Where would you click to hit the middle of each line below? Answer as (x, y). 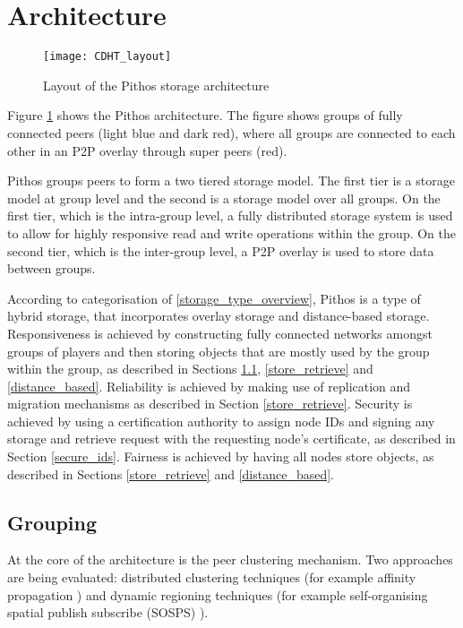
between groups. (51, 268)
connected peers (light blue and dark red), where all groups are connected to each (231, 132)
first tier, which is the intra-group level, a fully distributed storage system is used (230, 215)
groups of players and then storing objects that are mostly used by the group (219, 351)
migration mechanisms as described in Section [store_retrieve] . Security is (210, 404)
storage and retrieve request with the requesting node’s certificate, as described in (231, 439)
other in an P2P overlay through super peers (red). (147, 150)
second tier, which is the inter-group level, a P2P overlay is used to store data (221, 250)
